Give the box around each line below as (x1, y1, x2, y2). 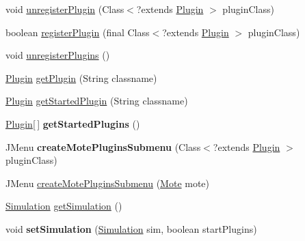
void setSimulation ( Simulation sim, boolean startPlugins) (5, 221, 257, 236)
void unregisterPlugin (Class (5, 2, 124, 16)
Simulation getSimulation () (5, 199, 122, 213)
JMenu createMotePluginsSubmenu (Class (5, 139, 201, 154)
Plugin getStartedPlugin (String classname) (5, 94, 188, 108)
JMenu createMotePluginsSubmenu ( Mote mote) (5, 175, 210, 190)
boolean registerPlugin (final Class (5, 25, 150, 39)
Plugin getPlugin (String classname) (5, 70, 157, 85)
